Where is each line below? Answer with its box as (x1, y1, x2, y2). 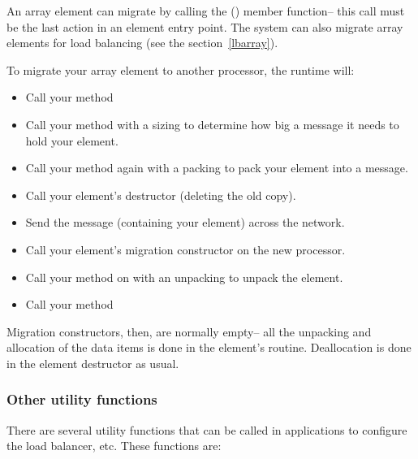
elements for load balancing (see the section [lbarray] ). (6, 34, 278, 51)
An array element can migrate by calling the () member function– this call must (6, 2, 405, 19)
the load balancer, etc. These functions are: (6, 437, 222, 454)
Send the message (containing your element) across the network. (25, 214, 345, 231)
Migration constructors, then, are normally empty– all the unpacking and (6, 323, 372, 340)
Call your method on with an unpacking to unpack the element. (25, 268, 343, 285)
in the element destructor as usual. (6, 354, 179, 371)
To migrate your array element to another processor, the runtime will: (6, 61, 355, 78)
